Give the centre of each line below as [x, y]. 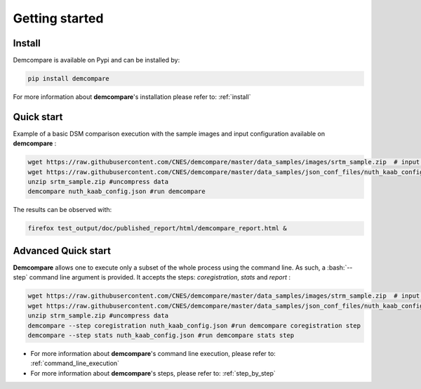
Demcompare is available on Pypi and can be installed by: [96, 60]
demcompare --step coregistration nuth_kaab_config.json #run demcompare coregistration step [194, 325]
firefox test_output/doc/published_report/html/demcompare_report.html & [157, 229]
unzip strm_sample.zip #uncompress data [98, 316]
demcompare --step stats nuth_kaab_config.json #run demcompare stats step [161, 335]
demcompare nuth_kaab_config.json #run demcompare [117, 192]
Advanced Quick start [62, 250]
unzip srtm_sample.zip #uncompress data [98, 182]
